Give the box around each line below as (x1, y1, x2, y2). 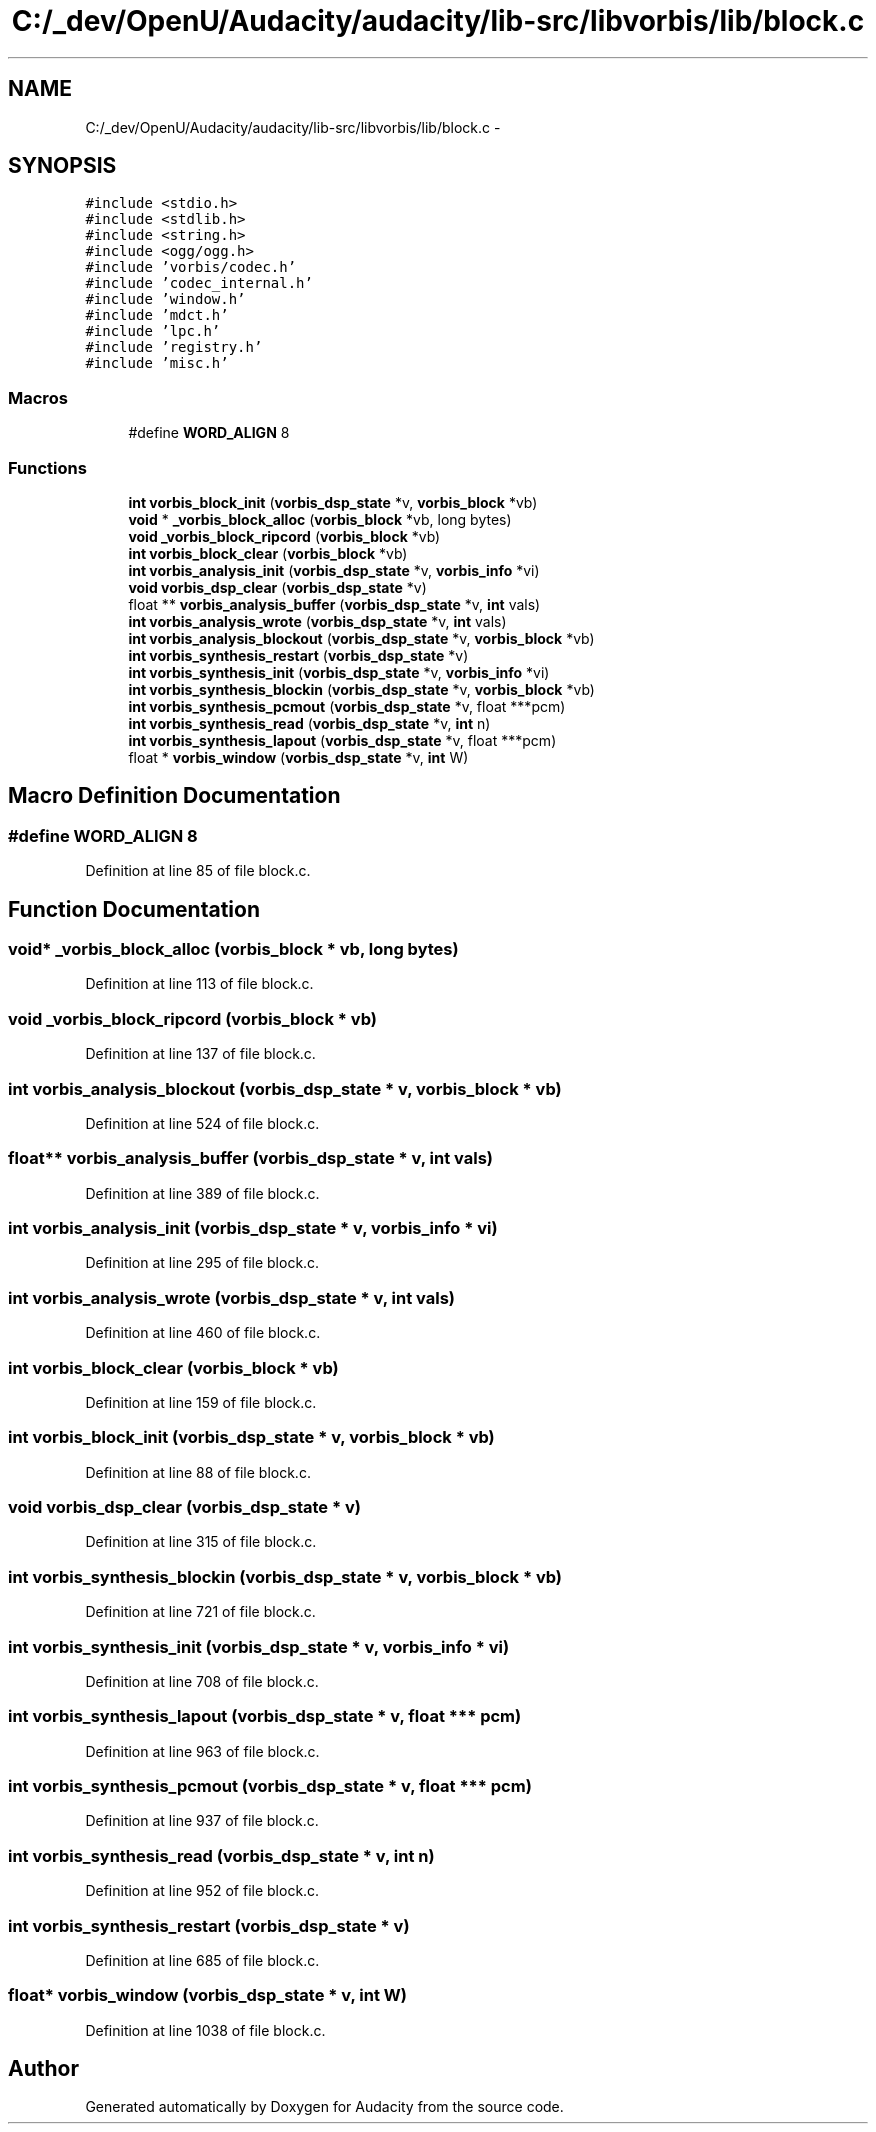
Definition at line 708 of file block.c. (85, 1672, 319, 1690)
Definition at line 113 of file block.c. (85, 975, 314, 993)
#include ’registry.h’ (85, 339, 263, 356)
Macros (8, 387, 68, 408)
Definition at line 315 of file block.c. (85, 1533, 317, 1551)
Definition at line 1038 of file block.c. (85, 2021, 326, 2039)
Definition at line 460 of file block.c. (85, 1324, 321, 1342)
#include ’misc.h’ (85, 355, 229, 372)
